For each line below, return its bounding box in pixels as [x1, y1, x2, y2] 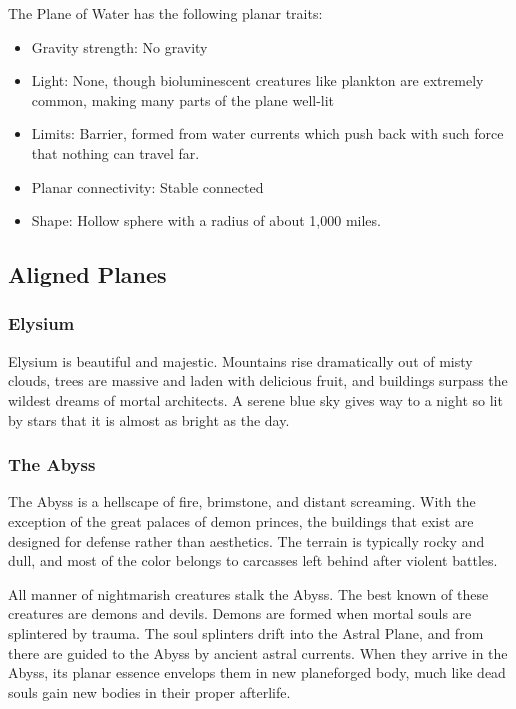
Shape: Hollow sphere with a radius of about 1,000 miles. [31, 210, 381, 231]
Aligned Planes [8, 259, 167, 290]
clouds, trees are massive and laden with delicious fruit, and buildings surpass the [8, 370, 508, 391]
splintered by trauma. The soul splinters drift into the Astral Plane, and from [8, 622, 484, 643]
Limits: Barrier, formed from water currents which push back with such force [31, 123, 504, 144]
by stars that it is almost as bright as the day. [8, 409, 290, 430]
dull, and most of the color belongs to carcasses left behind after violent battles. [8, 550, 498, 571]
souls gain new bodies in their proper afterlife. [8, 681, 291, 702]
